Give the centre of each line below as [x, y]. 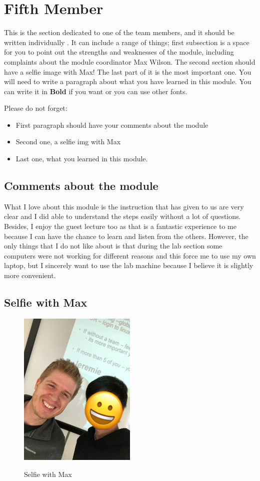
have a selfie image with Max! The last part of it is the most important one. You [128, 71]
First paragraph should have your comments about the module [112, 125]
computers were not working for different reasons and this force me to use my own [130, 255]
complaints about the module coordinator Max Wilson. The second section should [130, 61]
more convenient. [30, 275]
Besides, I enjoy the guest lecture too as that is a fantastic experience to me [120, 226]
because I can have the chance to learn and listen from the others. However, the [126, 236]
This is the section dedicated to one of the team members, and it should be [119, 32]
